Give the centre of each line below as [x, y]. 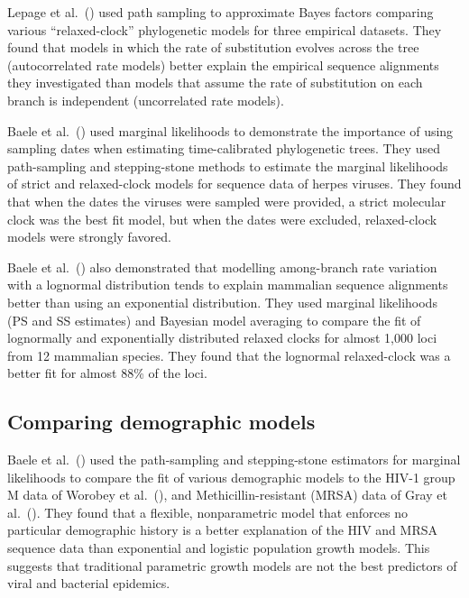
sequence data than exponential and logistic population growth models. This [219, 548]
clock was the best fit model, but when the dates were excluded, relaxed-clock [222, 219]
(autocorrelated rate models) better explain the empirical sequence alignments [223, 64]
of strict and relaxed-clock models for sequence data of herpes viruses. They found [234, 184]
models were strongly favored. [89, 237]
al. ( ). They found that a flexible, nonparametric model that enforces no [207, 512]
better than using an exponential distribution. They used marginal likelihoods [222, 302]
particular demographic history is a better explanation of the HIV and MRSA [222, 530]
